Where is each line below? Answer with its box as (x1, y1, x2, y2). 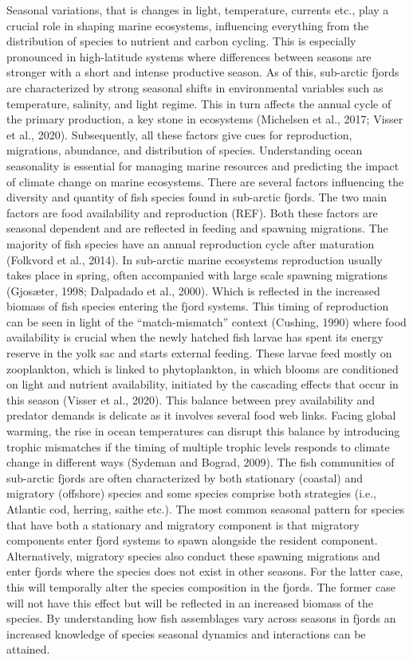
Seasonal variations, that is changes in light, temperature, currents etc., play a (6, 2, 389, 18)
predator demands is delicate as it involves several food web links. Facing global (6, 407, 396, 424)
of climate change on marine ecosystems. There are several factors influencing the (6, 173, 404, 189)
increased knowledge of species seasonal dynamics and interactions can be (6, 625, 366, 642)
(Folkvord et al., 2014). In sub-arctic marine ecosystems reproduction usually (6, 251, 383, 268)
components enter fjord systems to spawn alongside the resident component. (6, 532, 378, 549)
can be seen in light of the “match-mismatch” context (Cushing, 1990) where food (6, 313, 407, 330)
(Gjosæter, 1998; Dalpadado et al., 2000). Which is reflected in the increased (6, 282, 380, 299)
